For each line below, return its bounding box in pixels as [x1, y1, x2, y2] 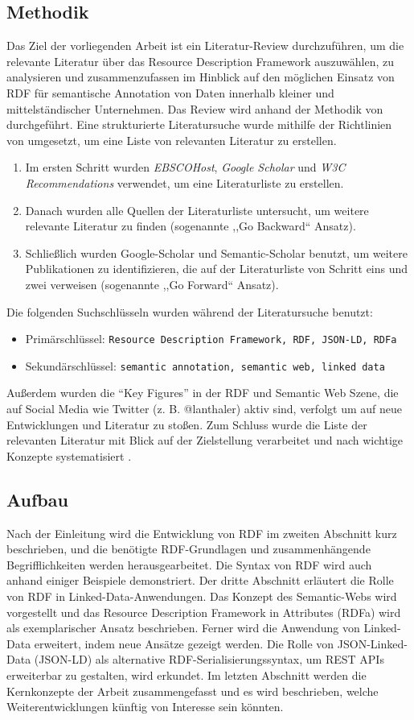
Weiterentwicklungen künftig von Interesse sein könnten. [6, 698, 284, 715]
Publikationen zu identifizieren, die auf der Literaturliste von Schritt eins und [25, 260, 408, 277]
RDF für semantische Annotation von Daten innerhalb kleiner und [6, 84, 334, 101]
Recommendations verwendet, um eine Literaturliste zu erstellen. [25, 174, 344, 191]
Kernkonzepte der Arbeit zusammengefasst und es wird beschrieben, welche [6, 682, 379, 699]
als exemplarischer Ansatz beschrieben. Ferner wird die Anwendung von [6, 619, 360, 636]
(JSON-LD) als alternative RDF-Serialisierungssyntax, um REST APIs [34, 651, 384, 668]
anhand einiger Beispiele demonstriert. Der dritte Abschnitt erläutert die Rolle [6, 572, 394, 589]
